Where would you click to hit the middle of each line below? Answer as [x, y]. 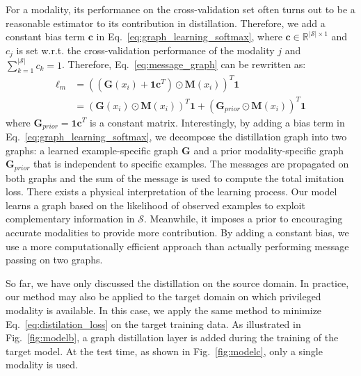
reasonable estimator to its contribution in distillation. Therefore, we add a [166, 23]
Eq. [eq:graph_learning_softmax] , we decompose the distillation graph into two [176, 136]
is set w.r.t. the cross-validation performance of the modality [145, 50]
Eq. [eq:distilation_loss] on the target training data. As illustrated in [153, 324]
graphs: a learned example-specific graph [92, 150]
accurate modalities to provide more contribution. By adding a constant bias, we [177, 232]
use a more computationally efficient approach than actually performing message [177, 246]
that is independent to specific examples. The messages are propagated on [191, 164]
